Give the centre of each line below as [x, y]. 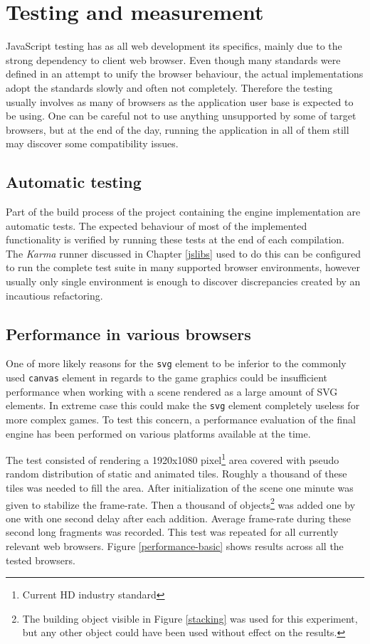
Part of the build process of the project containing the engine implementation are [183, 212]
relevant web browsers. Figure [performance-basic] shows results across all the [175, 546]
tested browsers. [41, 560]
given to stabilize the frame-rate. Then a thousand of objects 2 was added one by [181, 503]
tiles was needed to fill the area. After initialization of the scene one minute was [180, 488]
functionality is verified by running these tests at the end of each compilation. [175, 239]
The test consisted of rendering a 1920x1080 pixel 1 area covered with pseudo [173, 459]
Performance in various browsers [128, 333]
